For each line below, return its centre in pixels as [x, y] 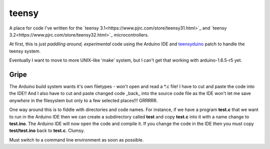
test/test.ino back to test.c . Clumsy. [47, 130]
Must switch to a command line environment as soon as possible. [76, 139]
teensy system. [25, 51]
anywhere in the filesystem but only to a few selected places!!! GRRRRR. [83, 100]
